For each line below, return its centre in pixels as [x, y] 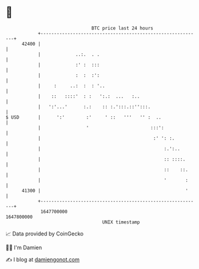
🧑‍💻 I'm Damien [24, 247]
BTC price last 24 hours [122, 28]
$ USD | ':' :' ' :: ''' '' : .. [84, 117]
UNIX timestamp [121, 222]
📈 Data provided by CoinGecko [45, 234]
